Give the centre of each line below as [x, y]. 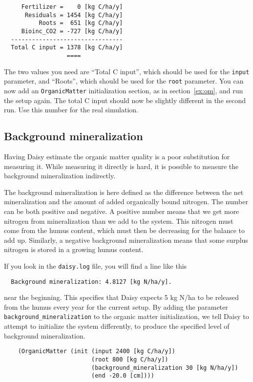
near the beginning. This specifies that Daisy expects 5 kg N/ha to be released [121, 297]
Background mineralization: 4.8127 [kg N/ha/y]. [91, 282]
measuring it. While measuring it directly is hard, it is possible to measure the [121, 166]
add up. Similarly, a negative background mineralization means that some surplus [126, 240]
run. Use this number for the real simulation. [71, 110]
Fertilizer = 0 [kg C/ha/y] [72, 7]
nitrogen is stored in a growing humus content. [74, 249]
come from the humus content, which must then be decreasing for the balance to [125, 230]
